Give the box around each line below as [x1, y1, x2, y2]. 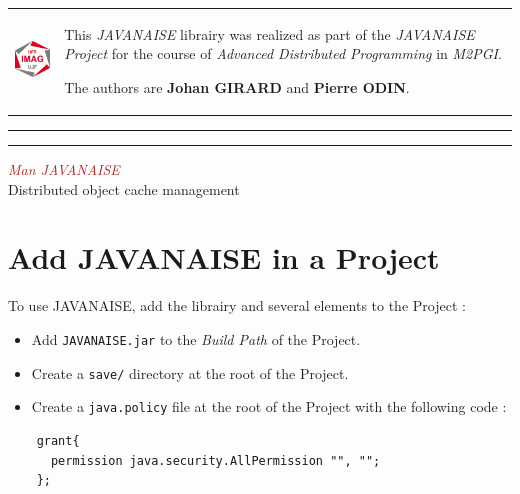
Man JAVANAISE [8, 159, 120, 180]
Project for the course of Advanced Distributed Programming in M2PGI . [64, 43, 502, 64]
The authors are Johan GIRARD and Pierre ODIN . [64, 76, 410, 97]
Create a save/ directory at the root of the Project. [31, 362, 349, 383]
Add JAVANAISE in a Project [8, 237, 440, 278]
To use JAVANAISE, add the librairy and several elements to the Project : [8, 295, 466, 316]
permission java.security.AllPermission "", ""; [50, 453, 381, 468]
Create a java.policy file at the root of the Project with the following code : [31, 396, 507, 417]
